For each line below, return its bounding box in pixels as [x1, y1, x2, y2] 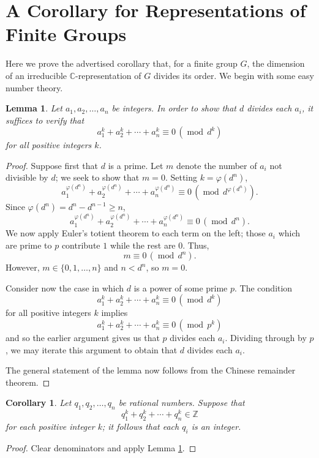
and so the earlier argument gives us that [6, 331, 160, 344]
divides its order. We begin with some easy [153, 69, 314, 81]
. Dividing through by [225, 331, 307, 344]
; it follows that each [102, 420, 179, 433]
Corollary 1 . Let [6, 396, 72, 409]
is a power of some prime [133, 281, 228, 294]
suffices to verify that [6, 113, 84, 126]
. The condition [235, 281, 293, 294]
